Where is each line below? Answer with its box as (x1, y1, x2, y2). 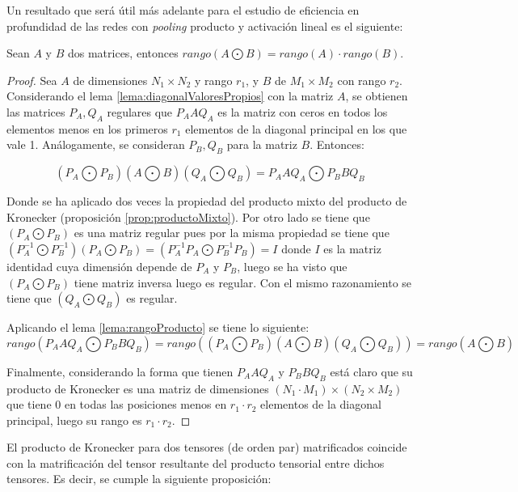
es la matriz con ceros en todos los (217, 103, 388, 120)
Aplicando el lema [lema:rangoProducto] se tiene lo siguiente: (6, 319, 310, 336)
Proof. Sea (6, 71, 57, 88)
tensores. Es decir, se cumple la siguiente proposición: (6, 470, 272, 487)
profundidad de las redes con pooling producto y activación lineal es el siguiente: (6, 17, 403, 34)
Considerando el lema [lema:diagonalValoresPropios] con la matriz (6, 87, 334, 104)
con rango (337, 71, 386, 88)
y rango (195, 71, 233, 88)
